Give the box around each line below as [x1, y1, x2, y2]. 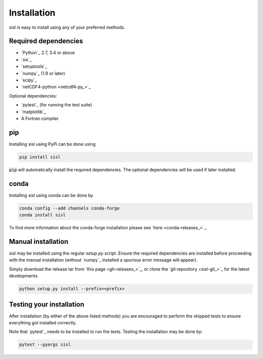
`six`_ [21, 57, 32, 62]
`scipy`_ [21, 77, 37, 83]
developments [9, 273, 38, 279]
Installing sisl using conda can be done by [9, 192, 94, 198]
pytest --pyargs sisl [19, 342, 71, 347]
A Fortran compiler [21, 115, 59, 121]
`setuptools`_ [21, 63, 47, 69]
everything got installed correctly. [9, 320, 77, 326]
